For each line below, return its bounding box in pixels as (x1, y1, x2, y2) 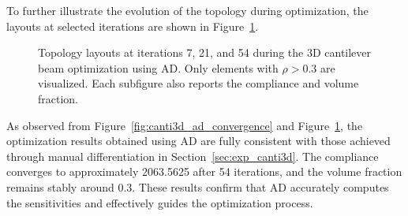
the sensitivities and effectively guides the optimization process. (6, 194, 313, 210)
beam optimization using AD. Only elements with (38, 59, 279, 76)
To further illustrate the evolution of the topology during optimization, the (6, 2, 369, 18)
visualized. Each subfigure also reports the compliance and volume (38, 75, 359, 91)
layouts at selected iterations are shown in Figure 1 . (6, 17, 259, 34)
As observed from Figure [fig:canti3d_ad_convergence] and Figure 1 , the (6, 117, 363, 133)
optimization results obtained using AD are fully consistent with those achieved (6, 132, 391, 149)
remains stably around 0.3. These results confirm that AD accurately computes (6, 178, 389, 195)
